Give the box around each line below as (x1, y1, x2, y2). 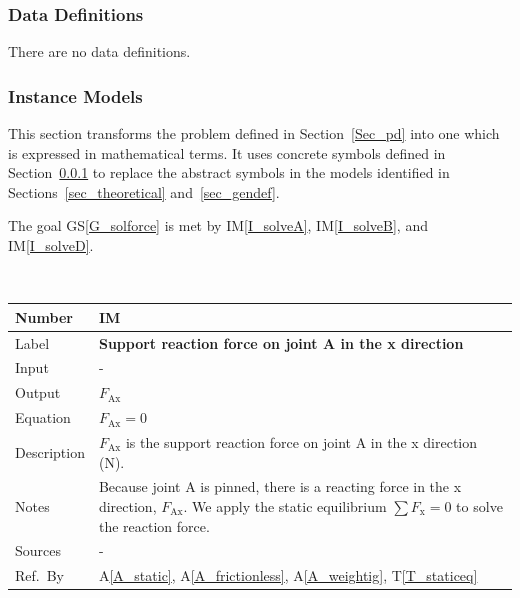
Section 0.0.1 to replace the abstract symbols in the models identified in (8, 162, 450, 183)
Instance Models (8, 83, 143, 108)
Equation (15, 407, 71, 428)
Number (15, 306, 73, 327)
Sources (15, 540, 62, 561)
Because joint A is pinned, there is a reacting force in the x (98, 476, 462, 497)
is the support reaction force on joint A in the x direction (125, 431, 478, 452)
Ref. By (15, 565, 64, 586)
